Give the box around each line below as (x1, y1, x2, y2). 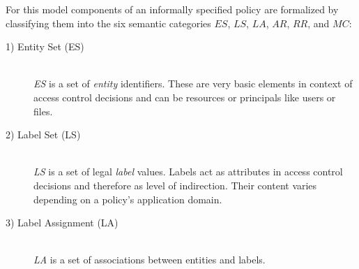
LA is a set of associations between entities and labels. (33, 252, 266, 267)
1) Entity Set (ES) (6, 39, 84, 54)
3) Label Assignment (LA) (6, 215, 119, 230)
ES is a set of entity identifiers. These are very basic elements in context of (33, 76, 353, 91)
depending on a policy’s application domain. (33, 191, 222, 206)
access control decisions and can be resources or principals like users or (33, 89, 336, 104)
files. (33, 103, 53, 118)
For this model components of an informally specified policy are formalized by (6, 2, 339, 16)
